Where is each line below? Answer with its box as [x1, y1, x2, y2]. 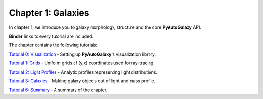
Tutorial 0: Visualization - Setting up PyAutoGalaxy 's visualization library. [9, 51, 156, 57]
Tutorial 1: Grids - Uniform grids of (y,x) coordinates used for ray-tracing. [9, 60, 155, 66]
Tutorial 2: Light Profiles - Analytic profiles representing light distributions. [9, 69, 158, 75]
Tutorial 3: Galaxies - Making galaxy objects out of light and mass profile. [9, 78, 156, 84]
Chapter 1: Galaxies [9, 7, 90, 18]
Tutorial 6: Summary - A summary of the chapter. [9, 87, 108, 93]
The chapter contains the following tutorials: [9, 42, 97, 48]
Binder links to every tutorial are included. [9, 33, 94, 39]
